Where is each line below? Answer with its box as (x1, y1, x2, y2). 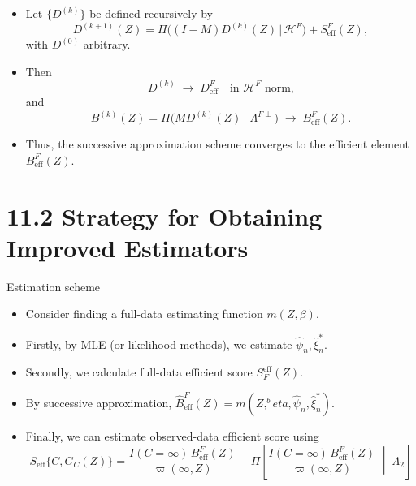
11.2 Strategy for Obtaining (6, 199, 323, 232)
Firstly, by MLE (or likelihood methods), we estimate (25, 335, 292, 352)
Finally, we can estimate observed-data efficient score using (25, 427, 319, 444)
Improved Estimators (6, 230, 249, 264)
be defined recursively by (89, 5, 213, 21)
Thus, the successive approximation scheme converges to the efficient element (25, 135, 409, 153)
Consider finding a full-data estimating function (25, 305, 263, 322)
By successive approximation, (25, 394, 172, 411)
